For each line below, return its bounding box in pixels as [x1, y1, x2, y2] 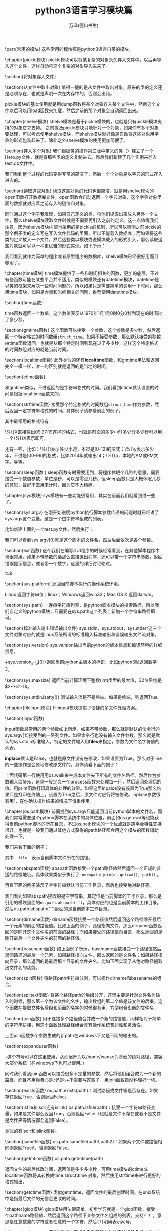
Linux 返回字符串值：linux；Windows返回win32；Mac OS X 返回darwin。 [5, 591, 156, 597]
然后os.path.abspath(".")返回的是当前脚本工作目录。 [5, 906, 112, 912]
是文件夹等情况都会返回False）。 [5, 1117, 71, 1123]
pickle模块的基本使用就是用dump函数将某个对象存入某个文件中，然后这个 [5, 101, 156, 107]
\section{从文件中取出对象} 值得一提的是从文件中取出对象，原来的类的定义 [5, 84, 158, 90]
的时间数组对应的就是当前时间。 [5, 346, 71, 352]
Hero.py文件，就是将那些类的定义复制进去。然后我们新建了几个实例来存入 [5, 154, 157, 160]
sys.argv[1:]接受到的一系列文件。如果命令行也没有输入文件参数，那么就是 [5, 732, 156, 738]
